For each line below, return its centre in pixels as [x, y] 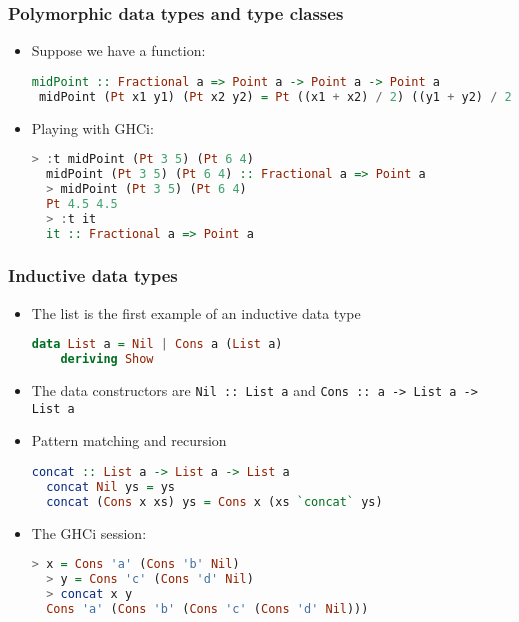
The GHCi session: [89, 532]
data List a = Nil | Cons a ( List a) [157, 344]
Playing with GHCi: [92, 127]
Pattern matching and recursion [129, 440]
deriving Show [107, 359]
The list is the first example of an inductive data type [196, 312]
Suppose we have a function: [118, 50]
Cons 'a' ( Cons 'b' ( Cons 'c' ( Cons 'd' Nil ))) [207, 608]
